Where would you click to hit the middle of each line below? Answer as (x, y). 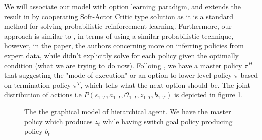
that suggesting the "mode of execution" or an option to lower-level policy (118, 75)
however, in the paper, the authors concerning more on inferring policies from (124, 45)
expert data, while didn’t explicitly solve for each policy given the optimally (121, 55)
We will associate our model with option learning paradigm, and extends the (122, 6)
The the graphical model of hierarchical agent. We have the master (128, 111)
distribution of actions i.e (43, 95)
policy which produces (59, 121)
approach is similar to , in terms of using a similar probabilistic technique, (119, 35)
